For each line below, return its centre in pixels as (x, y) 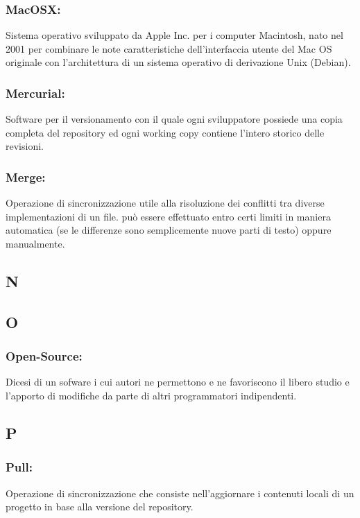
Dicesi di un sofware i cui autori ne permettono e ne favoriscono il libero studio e (178, 382)
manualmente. (35, 243)
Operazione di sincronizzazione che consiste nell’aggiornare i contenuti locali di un (180, 493)
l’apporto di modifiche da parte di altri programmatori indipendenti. (151, 395)
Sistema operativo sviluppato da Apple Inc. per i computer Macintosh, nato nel (174, 35)
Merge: (26, 176)
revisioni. (25, 146)
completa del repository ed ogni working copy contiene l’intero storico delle (165, 132)
